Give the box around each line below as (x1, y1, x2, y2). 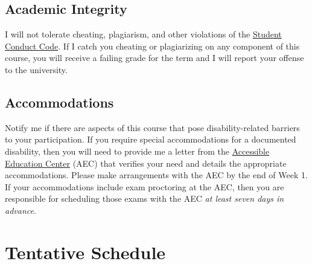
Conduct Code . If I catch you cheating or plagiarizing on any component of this (5, 39, 300, 52)
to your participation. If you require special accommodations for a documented (5, 133, 296, 146)
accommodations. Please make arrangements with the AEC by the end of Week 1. (5, 169, 308, 181)
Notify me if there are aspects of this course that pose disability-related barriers (5, 121, 300, 134)
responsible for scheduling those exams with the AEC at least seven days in (5, 192, 284, 205)
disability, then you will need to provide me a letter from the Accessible (5, 144, 270, 157)
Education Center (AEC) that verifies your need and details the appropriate (5, 156, 287, 169)
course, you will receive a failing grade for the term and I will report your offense (5, 51, 304, 64)
